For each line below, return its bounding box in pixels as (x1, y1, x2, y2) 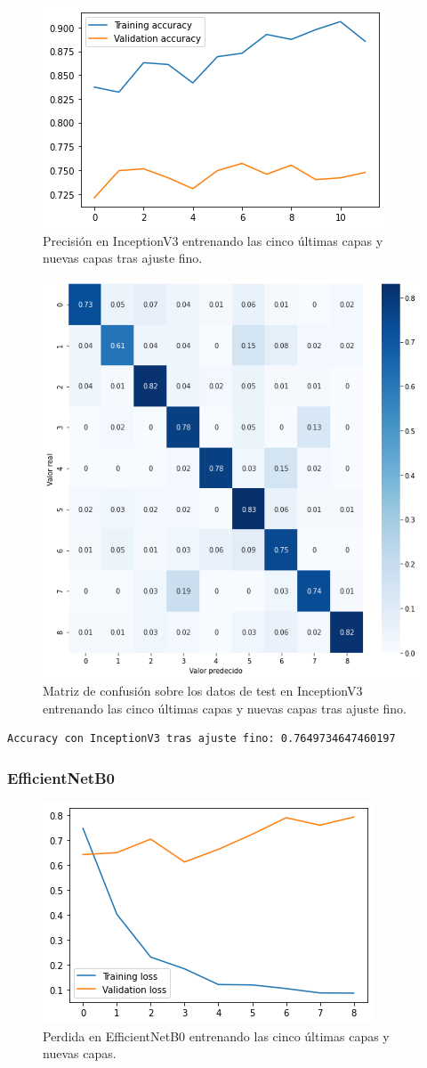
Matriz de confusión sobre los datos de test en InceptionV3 (43, 681, 363, 700)
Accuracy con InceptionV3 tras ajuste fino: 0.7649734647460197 (7, 732, 396, 746)
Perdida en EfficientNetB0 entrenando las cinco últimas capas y (43, 1026, 390, 1045)
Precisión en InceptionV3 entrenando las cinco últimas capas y (43, 231, 383, 249)
